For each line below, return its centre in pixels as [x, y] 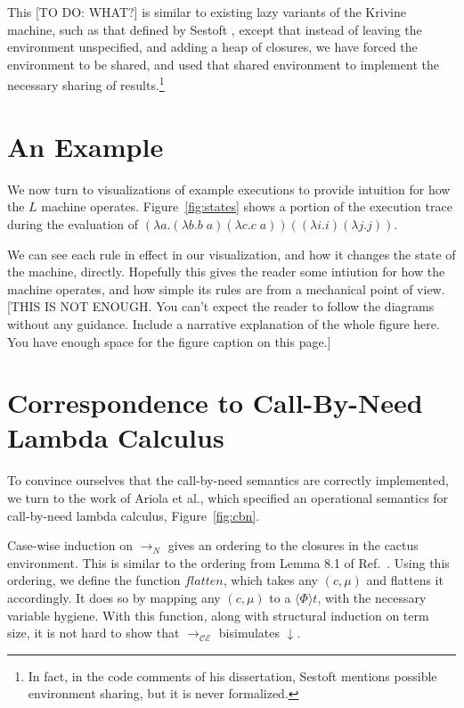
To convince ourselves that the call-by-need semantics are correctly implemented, [228, 480]
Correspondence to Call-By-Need [215, 403]
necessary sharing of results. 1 [86, 84]
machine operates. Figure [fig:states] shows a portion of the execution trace [247, 206]
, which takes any [270, 580]
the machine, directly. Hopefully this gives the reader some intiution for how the [226, 272]
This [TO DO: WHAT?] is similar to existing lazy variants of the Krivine [207, 12]
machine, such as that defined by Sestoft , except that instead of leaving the [215, 29]
